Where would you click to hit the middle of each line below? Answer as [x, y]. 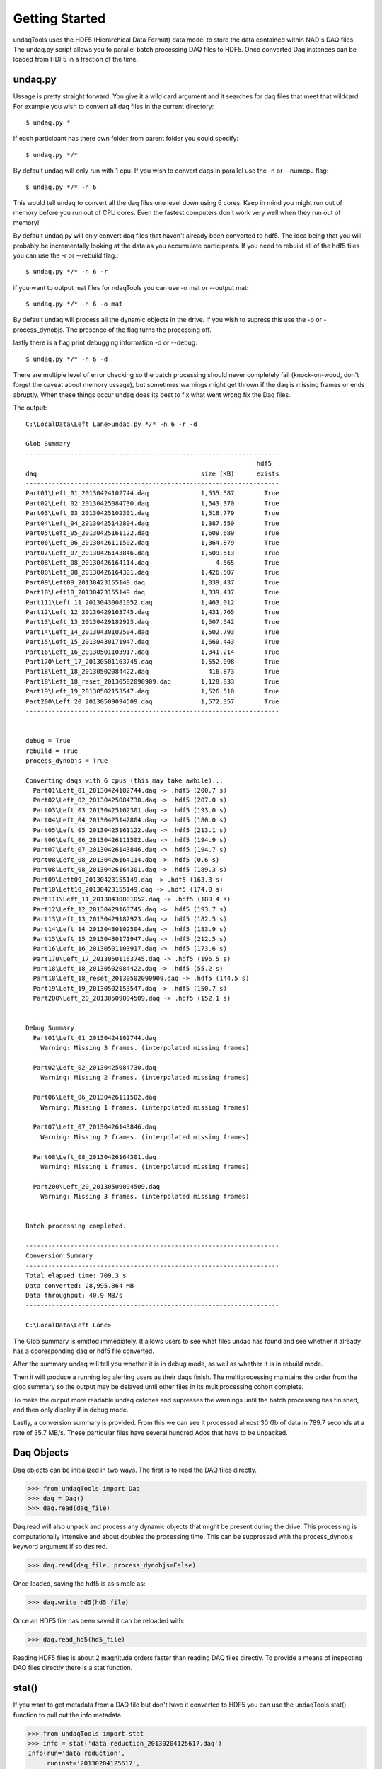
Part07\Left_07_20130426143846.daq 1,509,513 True [152, 553]
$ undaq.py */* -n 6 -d [67, 359]
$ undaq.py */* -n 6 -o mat [74, 304]
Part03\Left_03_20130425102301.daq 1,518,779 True [152, 513]
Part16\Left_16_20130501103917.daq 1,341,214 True [152, 652]
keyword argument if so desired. [60, 1547]
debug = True [48, 741]
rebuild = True [52, 751]
